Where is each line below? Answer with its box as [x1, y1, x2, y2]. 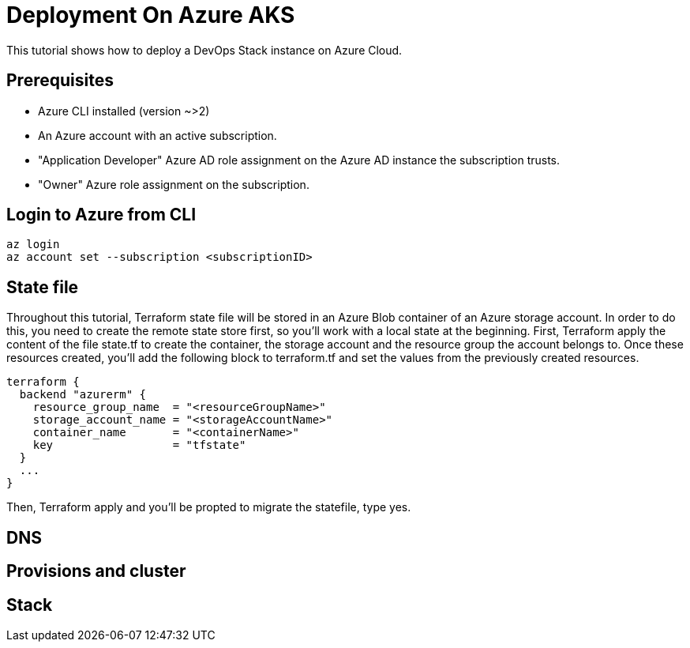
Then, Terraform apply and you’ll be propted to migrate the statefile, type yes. [6, 500, 411, 514]
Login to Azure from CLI [6, 205, 197, 225]
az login [6, 238, 60, 251]
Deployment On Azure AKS [6, 2, 295, 28]
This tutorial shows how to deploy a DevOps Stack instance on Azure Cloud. [6, 43, 403, 57]
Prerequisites [6, 70, 114, 91]
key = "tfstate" [32, 439, 246, 452]
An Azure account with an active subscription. [38, 128, 277, 142]
